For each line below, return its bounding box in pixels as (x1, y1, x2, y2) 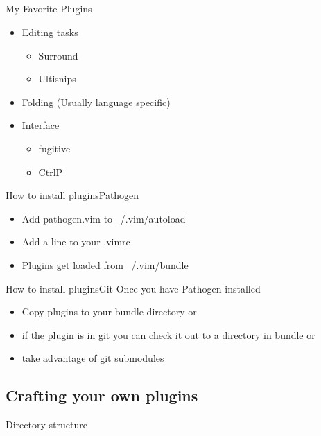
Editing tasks (21, 24, 78, 39)
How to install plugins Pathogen (6, 188, 139, 202)
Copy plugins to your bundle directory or (21, 304, 197, 319)
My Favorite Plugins (6, 1, 92, 16)
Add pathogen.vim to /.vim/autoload (21, 211, 186, 225)
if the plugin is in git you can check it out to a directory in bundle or (21, 327, 315, 342)
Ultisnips (38, 71, 76, 86)
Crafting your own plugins (6, 385, 198, 406)
